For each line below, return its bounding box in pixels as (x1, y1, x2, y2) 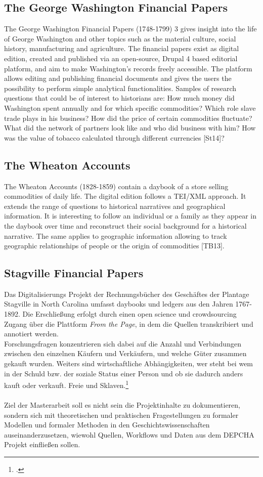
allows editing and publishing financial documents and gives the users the (4, 73, 232, 83)
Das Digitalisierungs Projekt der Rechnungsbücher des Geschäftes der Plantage (4, 288, 249, 299)
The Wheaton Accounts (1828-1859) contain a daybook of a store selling (4, 181, 229, 191)
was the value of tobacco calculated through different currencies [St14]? (4, 132, 225, 143)
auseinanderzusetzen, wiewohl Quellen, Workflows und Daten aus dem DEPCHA (4, 429, 254, 440)
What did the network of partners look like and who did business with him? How (4, 122, 256, 133)
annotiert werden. (4, 328, 59, 339)
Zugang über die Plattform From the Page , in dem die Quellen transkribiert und (4, 318, 253, 329)
